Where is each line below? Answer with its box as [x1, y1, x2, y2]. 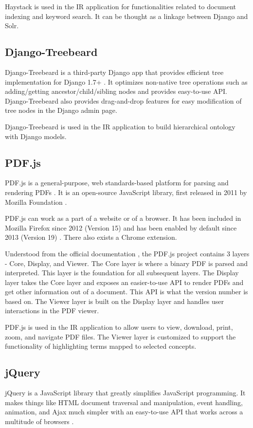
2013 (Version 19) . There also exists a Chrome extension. [5, 232, 177, 242]
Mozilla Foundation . [5, 196, 67, 207]
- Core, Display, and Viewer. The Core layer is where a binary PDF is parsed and [5, 258, 248, 268]
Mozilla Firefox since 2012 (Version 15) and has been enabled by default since [5, 222, 237, 232]
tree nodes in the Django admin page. [5, 105, 117, 115]
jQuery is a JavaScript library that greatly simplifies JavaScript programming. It [5, 388, 246, 398]
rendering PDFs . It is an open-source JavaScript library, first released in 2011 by [5, 187, 247, 197]
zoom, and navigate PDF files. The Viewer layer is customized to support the [5, 331, 236, 341]
